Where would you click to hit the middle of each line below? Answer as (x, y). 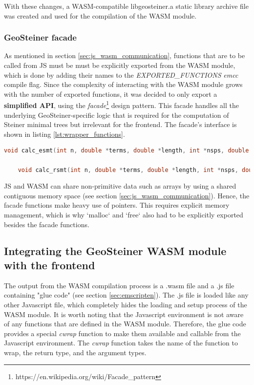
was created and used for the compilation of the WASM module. (100, 15)
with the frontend (50, 265)
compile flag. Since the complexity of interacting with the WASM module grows (123, 84)
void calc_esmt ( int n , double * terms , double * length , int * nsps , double (127, 151)
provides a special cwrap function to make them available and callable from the (122, 333)
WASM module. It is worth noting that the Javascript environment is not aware (124, 314)
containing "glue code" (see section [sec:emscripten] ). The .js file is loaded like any (126, 295)
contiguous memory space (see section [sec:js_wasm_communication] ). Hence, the (127, 195)
